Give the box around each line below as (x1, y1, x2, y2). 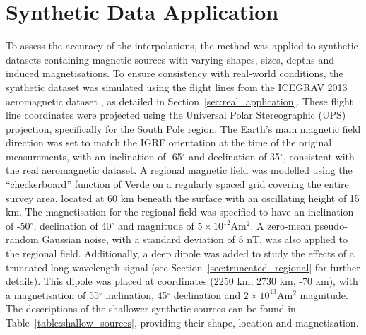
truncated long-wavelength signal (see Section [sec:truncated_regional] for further (6, 259, 360, 274)
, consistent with (283, 148, 355, 163)
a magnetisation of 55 (6, 287, 99, 302)
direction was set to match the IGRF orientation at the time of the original (6, 135, 332, 150)
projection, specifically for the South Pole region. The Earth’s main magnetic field (6, 121, 361, 136)
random (6, 232, 39, 247)
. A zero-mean (250, 218, 312, 233)
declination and (174, 287, 241, 302)
